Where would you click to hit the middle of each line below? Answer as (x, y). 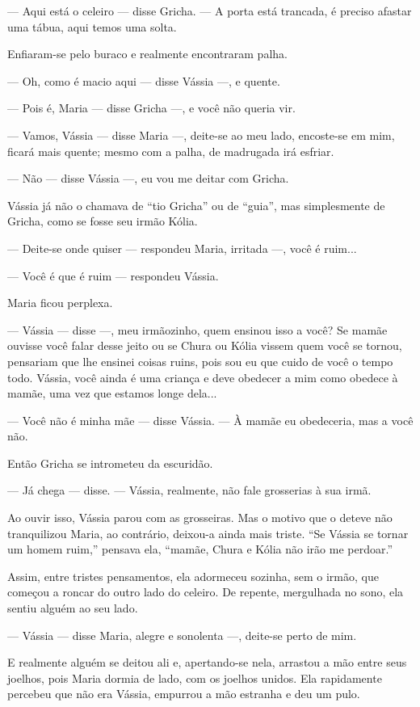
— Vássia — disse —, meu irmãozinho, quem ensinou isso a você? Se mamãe (197, 329)
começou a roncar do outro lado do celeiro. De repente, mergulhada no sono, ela (206, 592)
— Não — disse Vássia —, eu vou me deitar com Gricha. (148, 178)
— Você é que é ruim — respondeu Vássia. (113, 275)
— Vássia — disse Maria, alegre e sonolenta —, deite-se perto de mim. (182, 635)
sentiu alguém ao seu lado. (73, 608)
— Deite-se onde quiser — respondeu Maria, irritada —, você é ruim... (182, 248)
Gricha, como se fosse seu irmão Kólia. (103, 221)
